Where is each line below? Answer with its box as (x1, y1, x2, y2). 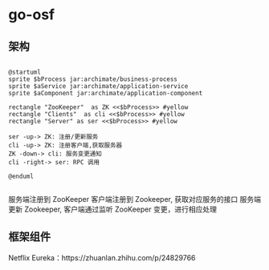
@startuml (8, 68, 42, 76)
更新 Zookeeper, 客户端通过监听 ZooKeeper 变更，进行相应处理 (8, 204, 217, 214)
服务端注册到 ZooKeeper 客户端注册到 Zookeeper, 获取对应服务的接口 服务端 (8, 195, 261, 204)
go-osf (8, 6, 55, 24)
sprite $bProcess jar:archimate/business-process (8, 75, 178, 83)
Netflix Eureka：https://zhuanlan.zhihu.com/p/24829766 (8, 252, 196, 262)
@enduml (8, 172, 35, 180)
